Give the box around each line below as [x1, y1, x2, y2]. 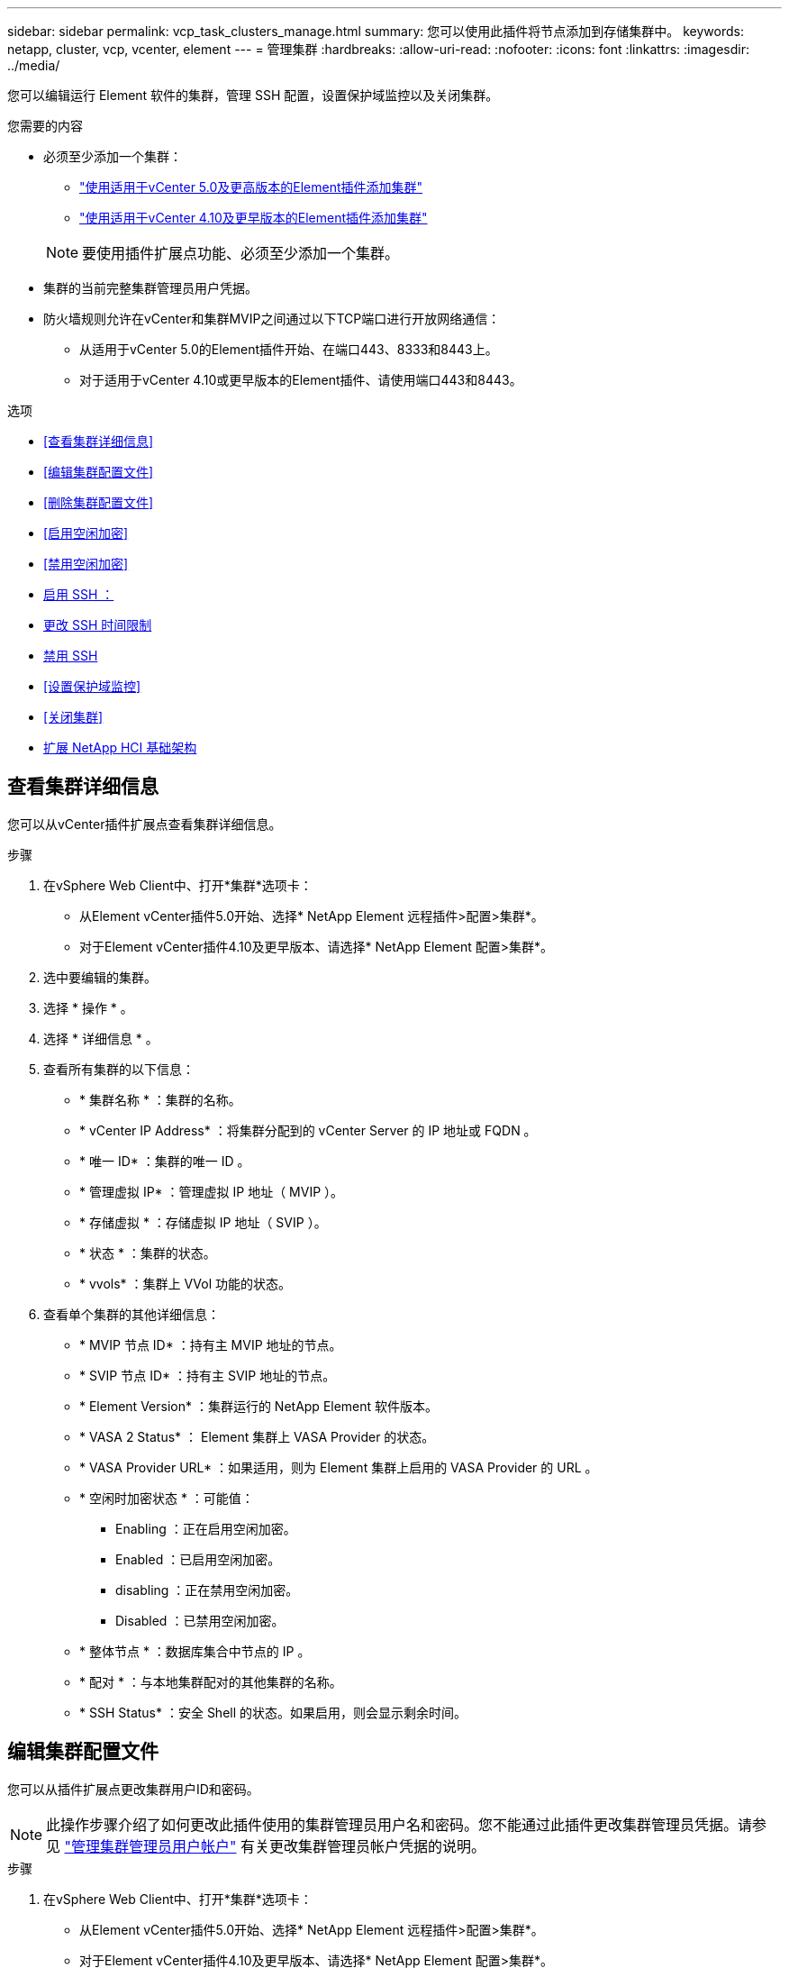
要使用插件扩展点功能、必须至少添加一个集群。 [82, 244, 400, 262]
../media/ [7, 58, 60, 73]
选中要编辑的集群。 [43, 969, 157, 985]
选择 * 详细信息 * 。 [43, 1030, 159, 1046]
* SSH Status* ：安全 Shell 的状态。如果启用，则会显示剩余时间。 [79, 1704, 467, 1720]
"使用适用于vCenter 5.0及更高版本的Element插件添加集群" [79, 179, 423, 195]
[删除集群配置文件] [43, 495, 154, 510]
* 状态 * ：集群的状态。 [79, 1244, 216, 1261]
